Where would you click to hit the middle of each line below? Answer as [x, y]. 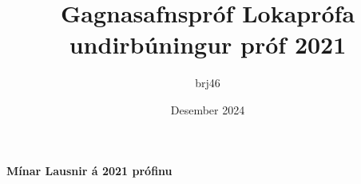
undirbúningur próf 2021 [208, 44]
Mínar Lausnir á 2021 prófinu [89, 170]
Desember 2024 [208, 109]
